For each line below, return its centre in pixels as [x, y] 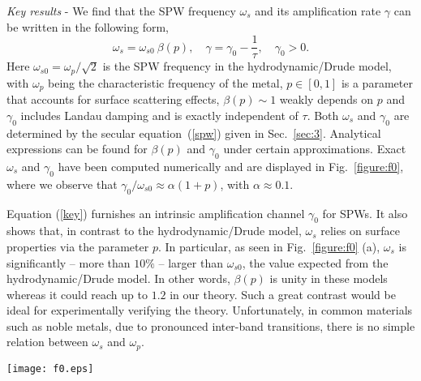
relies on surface [361, 231]
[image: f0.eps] [50, 368]
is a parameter [377, 82]
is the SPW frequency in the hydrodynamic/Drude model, [247, 66]
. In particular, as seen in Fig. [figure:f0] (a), [269, 246]
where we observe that [62, 184]
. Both [323, 115]
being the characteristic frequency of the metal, [165, 82]
